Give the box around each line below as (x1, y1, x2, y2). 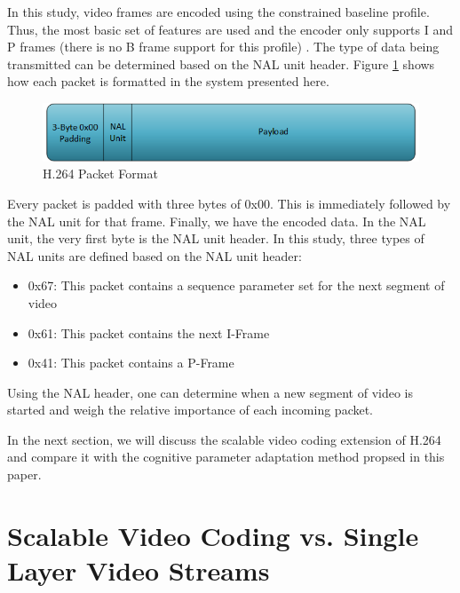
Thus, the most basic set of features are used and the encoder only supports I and (7, 20, 454, 38)
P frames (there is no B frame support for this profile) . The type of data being (7, 37, 440, 56)
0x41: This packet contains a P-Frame (28, 353, 234, 372)
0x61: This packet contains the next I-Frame (28, 323, 270, 342)
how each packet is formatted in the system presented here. (7, 72, 329, 91)
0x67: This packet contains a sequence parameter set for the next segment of (28, 276, 445, 295)
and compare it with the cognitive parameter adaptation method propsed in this (7, 447, 445, 466)
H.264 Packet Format (43, 164, 158, 183)
